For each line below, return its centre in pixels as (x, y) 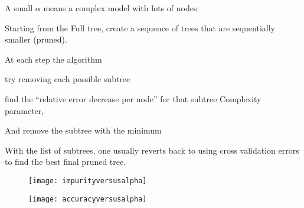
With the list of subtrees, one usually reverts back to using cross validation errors (152, 150)
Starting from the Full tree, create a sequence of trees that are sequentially (140, 27)
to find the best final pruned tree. (66, 162)
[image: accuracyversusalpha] (88, 199)
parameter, (24, 110)
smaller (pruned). (36, 39)
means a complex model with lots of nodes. (121, 8)
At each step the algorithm (53, 59)
